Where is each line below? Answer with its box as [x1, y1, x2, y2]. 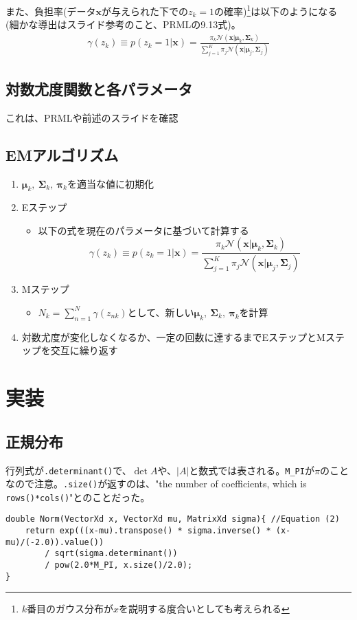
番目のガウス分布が [27, 601, 114, 616]
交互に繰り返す [50, 343, 118, 357]
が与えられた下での [101, 3, 188, 18]
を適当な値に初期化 [67, 176, 154, 190]
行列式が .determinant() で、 [5, 463, 132, 477]
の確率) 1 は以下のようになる [214, 2, 338, 18]
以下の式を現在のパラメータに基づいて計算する [38, 223, 249, 237]
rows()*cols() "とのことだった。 [5, 489, 150, 504]
